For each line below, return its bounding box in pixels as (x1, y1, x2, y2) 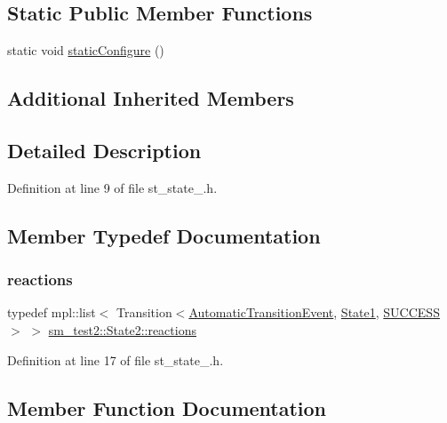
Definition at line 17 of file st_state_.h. (7, 350, 224, 369)
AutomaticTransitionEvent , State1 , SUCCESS (188, 303, 440, 322)
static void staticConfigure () (7, 41, 164, 60)
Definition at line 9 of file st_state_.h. (7, 178, 218, 196)
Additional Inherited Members (7, 84, 294, 112)
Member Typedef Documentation (7, 221, 321, 249)
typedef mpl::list (7, 303, 96, 322)
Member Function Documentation (7, 394, 327, 421)
